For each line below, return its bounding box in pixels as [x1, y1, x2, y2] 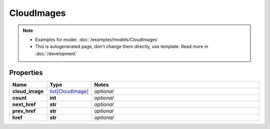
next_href [12, 100, 36, 107]
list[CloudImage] [49, 87, 89, 94]
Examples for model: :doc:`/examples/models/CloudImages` [35, 36, 159, 42]
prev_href [12, 107, 36, 114]
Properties [9, 68, 43, 77]
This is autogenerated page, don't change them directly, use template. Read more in [35, 43, 208, 49]
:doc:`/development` [35, 50, 77, 56]
